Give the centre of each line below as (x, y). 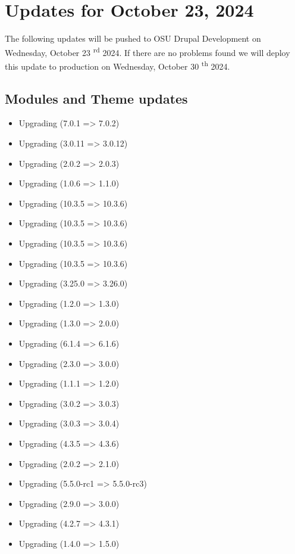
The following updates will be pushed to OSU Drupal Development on (133, 38)
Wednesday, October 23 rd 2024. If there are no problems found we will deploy (147, 51)
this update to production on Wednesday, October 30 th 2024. (117, 65)
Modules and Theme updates (96, 98)
